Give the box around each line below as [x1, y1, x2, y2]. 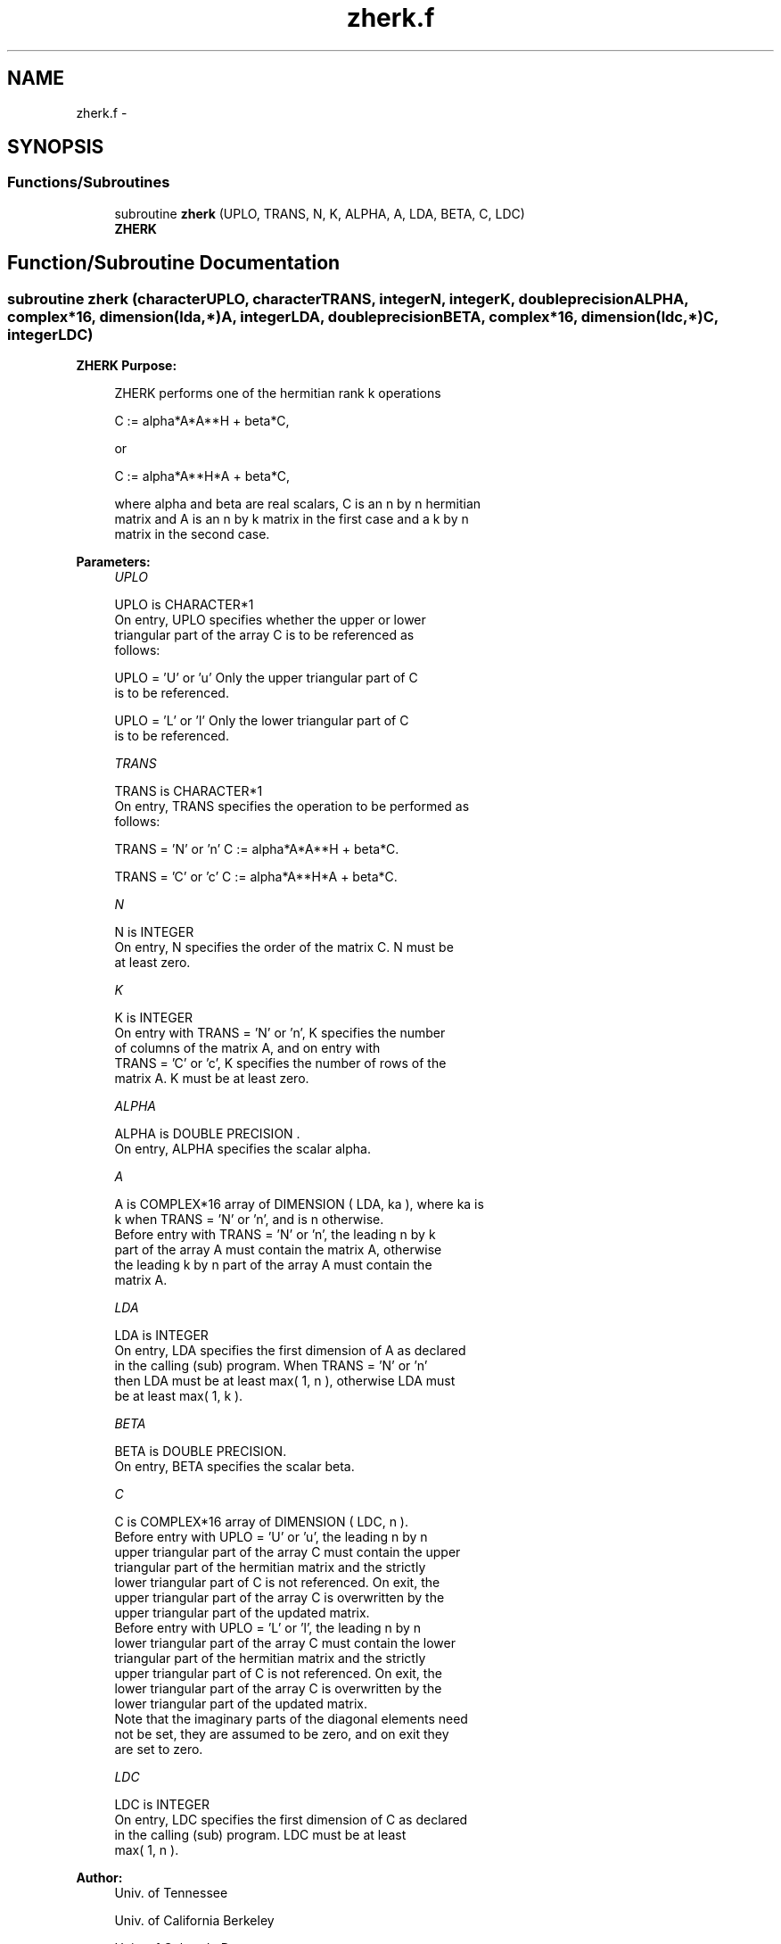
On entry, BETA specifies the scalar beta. [114, 1459, 355, 1475]
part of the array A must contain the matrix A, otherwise [114, 1242, 442, 1258]
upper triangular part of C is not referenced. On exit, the [114, 1666, 442, 1682]
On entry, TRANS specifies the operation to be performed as [114, 798, 470, 815]
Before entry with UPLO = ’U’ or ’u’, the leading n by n [114, 1529, 428, 1545]
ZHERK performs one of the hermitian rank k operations [114, 385, 441, 401]
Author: [76, 1870, 123, 1886]
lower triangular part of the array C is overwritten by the [114, 1681, 442, 1697]
